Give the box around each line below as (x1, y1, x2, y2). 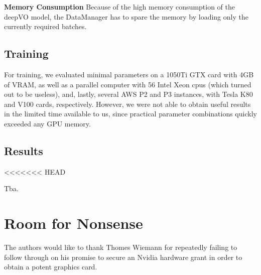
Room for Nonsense (4, 213, 143, 233)
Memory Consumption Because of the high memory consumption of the (4, 2, 235, 12)
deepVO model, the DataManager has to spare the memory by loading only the (4, 11, 248, 22)
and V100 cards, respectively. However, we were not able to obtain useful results (4, 98, 251, 109)
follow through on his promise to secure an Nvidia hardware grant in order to (4, 251, 242, 262)
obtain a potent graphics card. (4, 261, 97, 272)
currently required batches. (4, 21, 87, 32)
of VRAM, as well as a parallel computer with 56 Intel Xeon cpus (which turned (4, 79, 251, 89)
